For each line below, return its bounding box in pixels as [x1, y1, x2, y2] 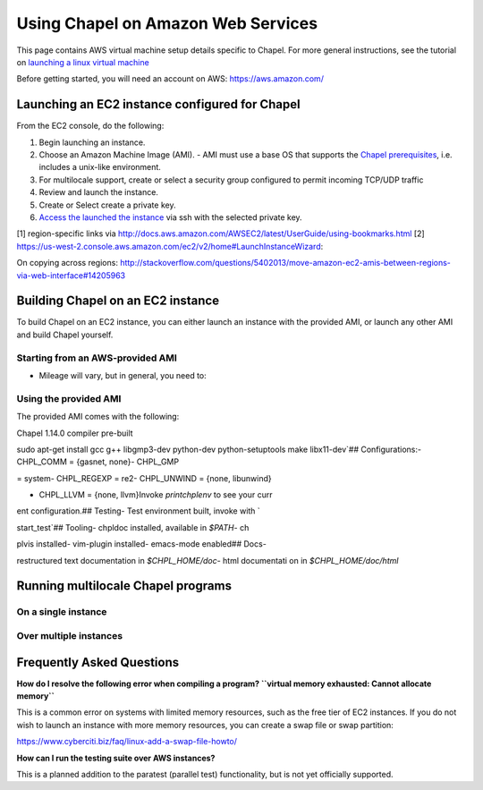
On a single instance [16, 606, 107, 618]
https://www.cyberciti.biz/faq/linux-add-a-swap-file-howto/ [16, 736, 237, 747]
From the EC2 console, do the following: [16, 121, 165, 132]
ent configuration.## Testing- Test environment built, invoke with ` [16, 505, 261, 516]
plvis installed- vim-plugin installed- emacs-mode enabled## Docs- [16, 539, 267, 549]
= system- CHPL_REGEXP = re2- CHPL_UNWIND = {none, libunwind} [16, 472, 272, 483]
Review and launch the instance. [38, 187, 158, 198]
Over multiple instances [16, 629, 123, 641]
